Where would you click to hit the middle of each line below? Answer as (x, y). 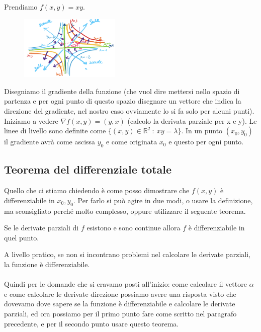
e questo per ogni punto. (206, 142)
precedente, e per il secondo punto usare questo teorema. (92, 323)
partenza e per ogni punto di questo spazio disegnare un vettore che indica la (123, 101)
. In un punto (202, 131)
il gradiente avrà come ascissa (50, 142)
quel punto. (22, 237)
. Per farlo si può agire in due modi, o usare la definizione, (163, 200)
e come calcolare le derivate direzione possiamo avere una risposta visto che (120, 294)
